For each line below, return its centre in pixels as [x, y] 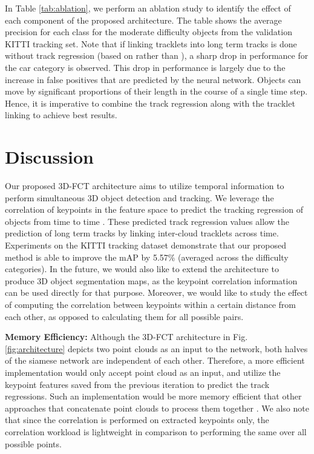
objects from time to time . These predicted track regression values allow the [147, 221]
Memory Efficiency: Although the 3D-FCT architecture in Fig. [126, 337]
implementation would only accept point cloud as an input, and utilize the [143, 372]
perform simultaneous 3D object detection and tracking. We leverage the [139, 197]
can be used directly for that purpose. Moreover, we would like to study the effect [156, 292]
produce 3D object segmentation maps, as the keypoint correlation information [151, 280]
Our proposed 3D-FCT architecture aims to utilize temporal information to [145, 186]
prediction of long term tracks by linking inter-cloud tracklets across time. [142, 233]
